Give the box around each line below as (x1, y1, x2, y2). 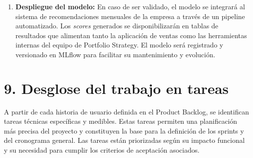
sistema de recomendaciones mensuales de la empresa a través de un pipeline (15, 11, 245, 21)
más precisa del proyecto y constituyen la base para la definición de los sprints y (4, 125, 244, 135)
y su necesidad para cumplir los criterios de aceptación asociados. (4, 145, 200, 155)
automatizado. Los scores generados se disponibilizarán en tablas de (15, 21, 218, 31)
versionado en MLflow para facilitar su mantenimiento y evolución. (15, 49, 215, 59)
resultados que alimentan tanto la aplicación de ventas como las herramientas (15, 30, 247, 40)
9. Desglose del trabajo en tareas (4, 78, 229, 98)
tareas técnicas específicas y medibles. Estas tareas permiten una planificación (4, 116, 237, 126)
